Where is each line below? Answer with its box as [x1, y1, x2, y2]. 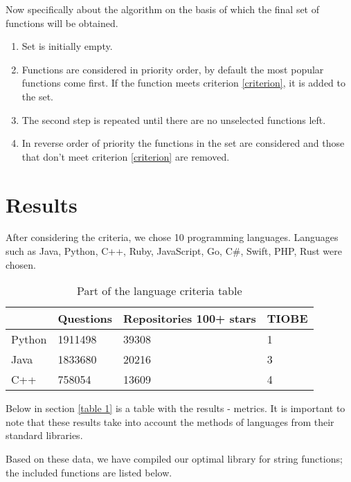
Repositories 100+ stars [123, 310, 256, 327]
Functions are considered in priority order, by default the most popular [21, 62, 324, 76]
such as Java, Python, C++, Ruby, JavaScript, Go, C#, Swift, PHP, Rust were [6, 244, 342, 258]
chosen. [6, 257, 37, 271]
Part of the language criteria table [76, 283, 242, 299]
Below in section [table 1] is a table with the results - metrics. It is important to [6, 401, 345, 416]
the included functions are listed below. [6, 465, 172, 479]
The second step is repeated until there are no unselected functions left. [21, 112, 326, 127]
